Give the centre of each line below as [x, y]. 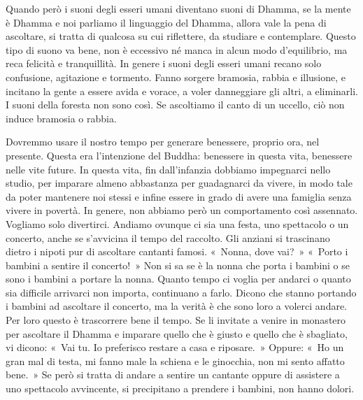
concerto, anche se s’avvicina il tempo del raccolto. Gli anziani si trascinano [168, 237]
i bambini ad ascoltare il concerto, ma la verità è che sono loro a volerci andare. [177, 306]
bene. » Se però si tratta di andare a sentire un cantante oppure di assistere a [173, 374]
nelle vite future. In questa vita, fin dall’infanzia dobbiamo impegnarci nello [168, 169]
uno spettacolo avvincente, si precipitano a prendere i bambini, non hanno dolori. [180, 388]
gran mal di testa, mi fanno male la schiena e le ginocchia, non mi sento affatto [175, 360]
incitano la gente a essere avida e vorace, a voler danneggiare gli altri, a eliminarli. [182, 91]
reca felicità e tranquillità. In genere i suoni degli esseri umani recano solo [164, 63]
